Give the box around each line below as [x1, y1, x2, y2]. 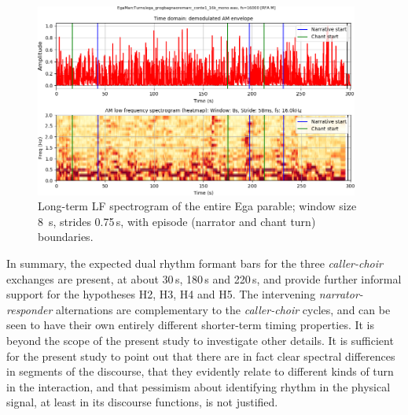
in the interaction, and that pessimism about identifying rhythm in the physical [6, 378, 391, 395]
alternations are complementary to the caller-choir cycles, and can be [55, 301, 391, 317]
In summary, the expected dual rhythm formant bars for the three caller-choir [6, 255, 383, 272]
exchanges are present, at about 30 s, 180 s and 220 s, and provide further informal [6, 270, 402, 287]
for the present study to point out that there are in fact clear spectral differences [6, 347, 395, 364]
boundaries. [38, 228, 94, 245]
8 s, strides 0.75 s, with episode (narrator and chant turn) [38, 213, 316, 229]
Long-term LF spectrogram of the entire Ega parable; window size [38, 198, 357, 214]
